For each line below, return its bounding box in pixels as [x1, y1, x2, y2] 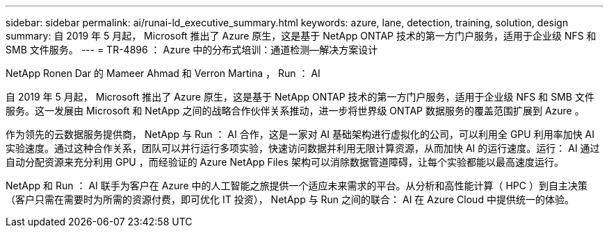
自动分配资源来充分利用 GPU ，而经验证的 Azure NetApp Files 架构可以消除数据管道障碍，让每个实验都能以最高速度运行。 [6, 156, 564, 168]
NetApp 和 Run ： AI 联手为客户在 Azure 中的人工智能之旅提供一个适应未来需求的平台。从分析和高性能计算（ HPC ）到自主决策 [6, 180, 587, 191]
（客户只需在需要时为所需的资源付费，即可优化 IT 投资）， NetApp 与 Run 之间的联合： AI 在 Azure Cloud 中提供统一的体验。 [6, 193, 574, 205]
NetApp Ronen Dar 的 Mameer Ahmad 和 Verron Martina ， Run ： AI [6, 67, 320, 79]
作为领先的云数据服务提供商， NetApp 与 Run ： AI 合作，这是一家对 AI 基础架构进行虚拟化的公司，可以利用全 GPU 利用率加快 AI [6, 128, 595, 140]
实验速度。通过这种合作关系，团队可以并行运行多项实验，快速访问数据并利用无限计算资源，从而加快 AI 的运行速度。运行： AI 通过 [6, 142, 600, 154]
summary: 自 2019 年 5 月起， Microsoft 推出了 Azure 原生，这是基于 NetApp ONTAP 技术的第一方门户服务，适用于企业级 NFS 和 [6, 30, 596, 42]
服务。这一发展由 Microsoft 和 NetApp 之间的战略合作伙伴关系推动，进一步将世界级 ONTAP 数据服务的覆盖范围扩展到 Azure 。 [6, 105, 585, 116]
